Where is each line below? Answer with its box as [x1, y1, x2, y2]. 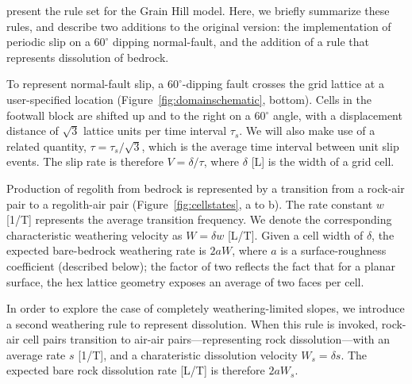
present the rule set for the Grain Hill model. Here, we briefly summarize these [6, 2, 390, 18]
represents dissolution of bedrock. [6, 48, 169, 65]
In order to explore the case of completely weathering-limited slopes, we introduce [6, 300, 405, 317]
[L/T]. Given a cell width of [227, 226, 364, 243]
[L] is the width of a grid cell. [251, 153, 395, 170]
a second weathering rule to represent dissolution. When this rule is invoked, [6, 315, 379, 332]
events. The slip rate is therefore [6, 153, 164, 170]
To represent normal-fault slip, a [6, 75, 164, 92]
